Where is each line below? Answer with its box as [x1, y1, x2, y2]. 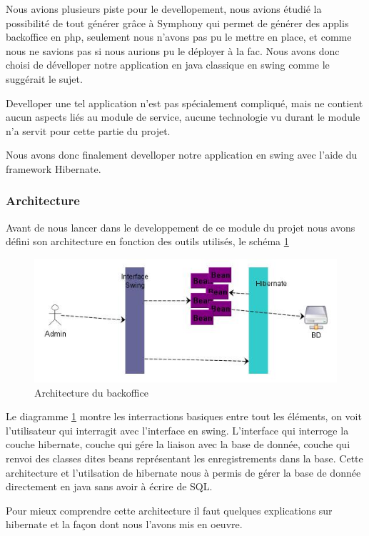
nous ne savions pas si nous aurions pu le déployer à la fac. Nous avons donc [6, 43, 340, 58]
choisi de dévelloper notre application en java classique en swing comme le [6, 57, 330, 72]
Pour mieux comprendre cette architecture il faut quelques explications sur [6, 502, 333, 517]
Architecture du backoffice [34, 384, 148, 399]
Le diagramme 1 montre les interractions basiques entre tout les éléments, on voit [6, 409, 362, 424]
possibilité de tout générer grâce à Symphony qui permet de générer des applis [6, 15, 349, 30]
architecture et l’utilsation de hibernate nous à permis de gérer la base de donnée [6, 465, 361, 480]
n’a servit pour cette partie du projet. [6, 123, 171, 138]
